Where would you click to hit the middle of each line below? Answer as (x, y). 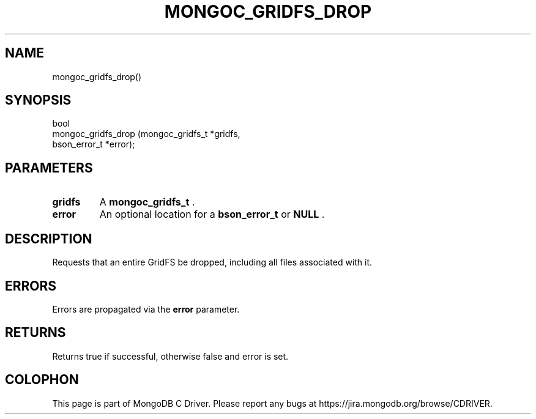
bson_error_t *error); (94, 144)
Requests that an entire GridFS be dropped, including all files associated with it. (212, 262)
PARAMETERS (49, 168)
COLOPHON (42, 380)
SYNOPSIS (38, 100)
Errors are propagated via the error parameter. (146, 309)
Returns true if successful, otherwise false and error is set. (170, 356)
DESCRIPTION (49, 239)
